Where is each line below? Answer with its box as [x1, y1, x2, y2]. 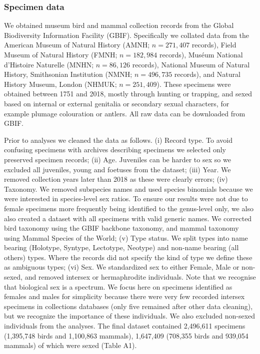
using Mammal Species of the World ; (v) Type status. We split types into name [4, 232, 248, 243]
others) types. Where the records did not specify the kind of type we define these [4, 252, 252, 262]
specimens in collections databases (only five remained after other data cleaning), [4, 301, 253, 311]
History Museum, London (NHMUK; [4, 78, 117, 89]
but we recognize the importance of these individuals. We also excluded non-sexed [4, 311, 255, 321]
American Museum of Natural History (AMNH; [4, 39, 150, 50]
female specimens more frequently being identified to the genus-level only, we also [4, 203, 253, 213]
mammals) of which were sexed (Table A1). [4, 340, 137, 351]
